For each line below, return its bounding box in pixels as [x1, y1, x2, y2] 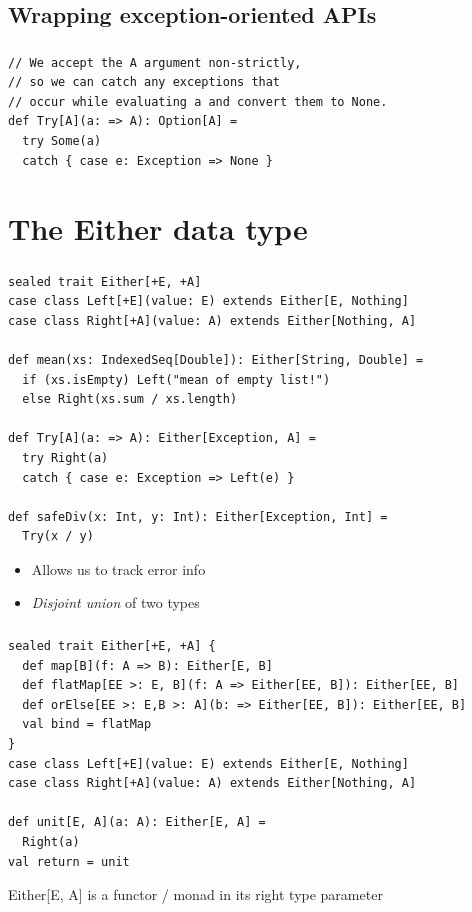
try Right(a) [22, 450, 109, 465]
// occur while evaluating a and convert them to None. [8, 94, 388, 109]
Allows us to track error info [31, 558, 206, 579]
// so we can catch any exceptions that [8, 75, 281, 90]
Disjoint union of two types [31, 592, 200, 613]
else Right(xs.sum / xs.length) [22, 392, 238, 407]
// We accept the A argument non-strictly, [8, 55, 302, 70]
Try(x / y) [22, 529, 94, 544]
